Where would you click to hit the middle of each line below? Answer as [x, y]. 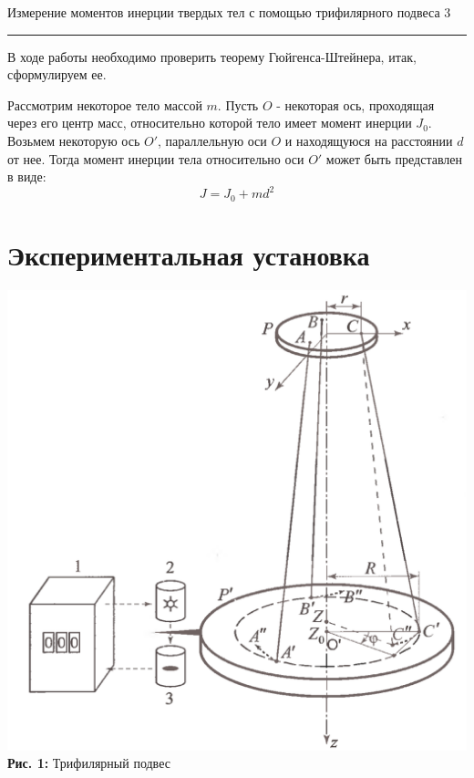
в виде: [27, 176]
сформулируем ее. [57, 74]
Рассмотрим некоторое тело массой [105, 104]
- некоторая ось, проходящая [355, 104]
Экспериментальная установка [189, 254]
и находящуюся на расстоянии [369, 140]
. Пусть [238, 104]
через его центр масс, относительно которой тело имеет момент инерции [210, 123]
